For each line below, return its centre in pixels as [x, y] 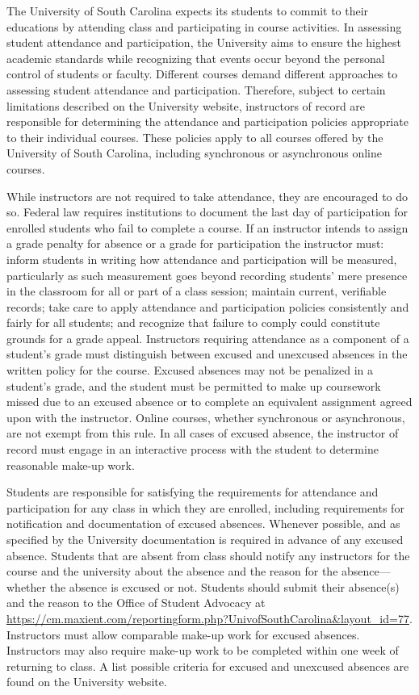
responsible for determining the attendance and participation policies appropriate [207, 121]
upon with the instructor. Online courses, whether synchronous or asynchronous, [206, 417]
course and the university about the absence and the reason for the [172, 571]
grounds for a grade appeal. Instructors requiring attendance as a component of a [208, 338]
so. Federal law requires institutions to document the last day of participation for [207, 212]
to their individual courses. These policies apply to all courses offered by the [195, 137]
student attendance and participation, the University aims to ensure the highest [204, 42]
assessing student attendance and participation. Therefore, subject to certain [196, 89]
